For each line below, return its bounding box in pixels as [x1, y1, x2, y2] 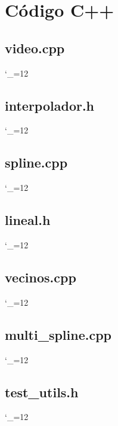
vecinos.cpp [5, 267, 76, 286]
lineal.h [5, 211, 51, 229]
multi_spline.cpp [5, 325, 112, 343]
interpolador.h [5, 96, 95, 114]
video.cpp [5, 38, 65, 57]
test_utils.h [5, 382, 79, 401]
